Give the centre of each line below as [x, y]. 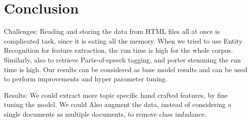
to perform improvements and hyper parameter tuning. [86, 79]
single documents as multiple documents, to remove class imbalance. [105, 114]
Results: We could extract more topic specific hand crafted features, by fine [116, 95]
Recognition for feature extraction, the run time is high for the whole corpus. [118, 50]
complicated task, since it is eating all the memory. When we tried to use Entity [123, 40]
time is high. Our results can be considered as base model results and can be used [126, 69]
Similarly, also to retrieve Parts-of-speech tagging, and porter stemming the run [123, 59]
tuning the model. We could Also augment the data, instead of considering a [118, 104]
